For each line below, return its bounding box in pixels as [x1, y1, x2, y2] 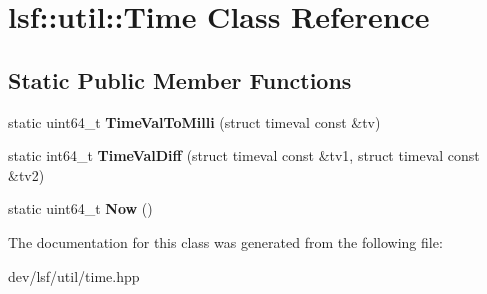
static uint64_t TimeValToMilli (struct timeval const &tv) [8, 111, 381, 132]
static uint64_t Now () [8, 198, 153, 219]
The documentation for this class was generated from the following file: [8, 231, 443, 252]
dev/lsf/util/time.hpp [8, 265, 140, 286]
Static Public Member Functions [8, 64, 352, 95]
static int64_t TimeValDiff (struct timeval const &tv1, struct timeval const [8, 145, 480, 166]
